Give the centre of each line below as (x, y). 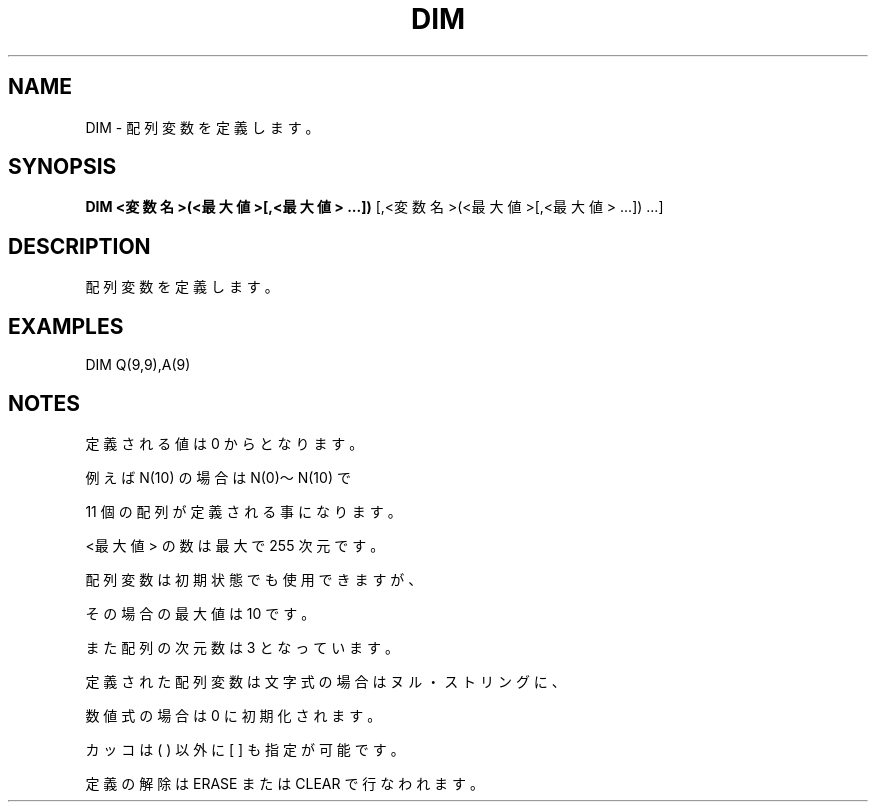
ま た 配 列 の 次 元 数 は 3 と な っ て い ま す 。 (242, 647)
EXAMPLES (66, 326)
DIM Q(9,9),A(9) (138, 365)
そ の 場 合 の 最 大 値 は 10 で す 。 (200, 613)
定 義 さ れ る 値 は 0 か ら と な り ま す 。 (224, 443)
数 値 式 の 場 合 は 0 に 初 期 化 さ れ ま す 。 (233, 715)
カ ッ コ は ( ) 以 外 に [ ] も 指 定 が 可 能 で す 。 (245, 749)
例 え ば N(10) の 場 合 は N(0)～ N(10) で (218, 477)
